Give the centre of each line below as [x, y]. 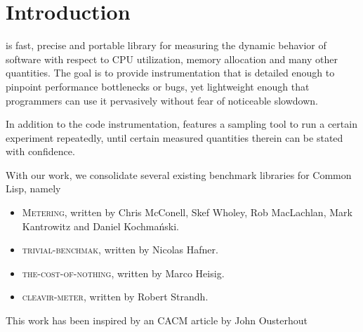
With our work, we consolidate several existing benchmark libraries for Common [179, 174]
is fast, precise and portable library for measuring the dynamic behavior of [166, 45]
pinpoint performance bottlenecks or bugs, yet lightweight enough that [158, 86]
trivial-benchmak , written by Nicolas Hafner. [120, 250]
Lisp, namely [33, 188]
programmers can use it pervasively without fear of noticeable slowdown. [162, 100]
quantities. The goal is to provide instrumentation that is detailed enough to [170, 73]
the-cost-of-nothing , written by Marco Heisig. [123, 273]
